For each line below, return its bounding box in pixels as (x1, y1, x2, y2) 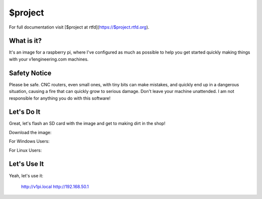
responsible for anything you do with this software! (9, 95, 111, 101)
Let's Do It (9, 108, 41, 116)
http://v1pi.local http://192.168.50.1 (21, 184, 89, 189)
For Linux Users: (9, 147, 42, 153)
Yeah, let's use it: (9, 172, 44, 179)
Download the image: (9, 129, 52, 135)
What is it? (9, 37, 42, 45)
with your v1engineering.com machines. (9, 56, 89, 62)
